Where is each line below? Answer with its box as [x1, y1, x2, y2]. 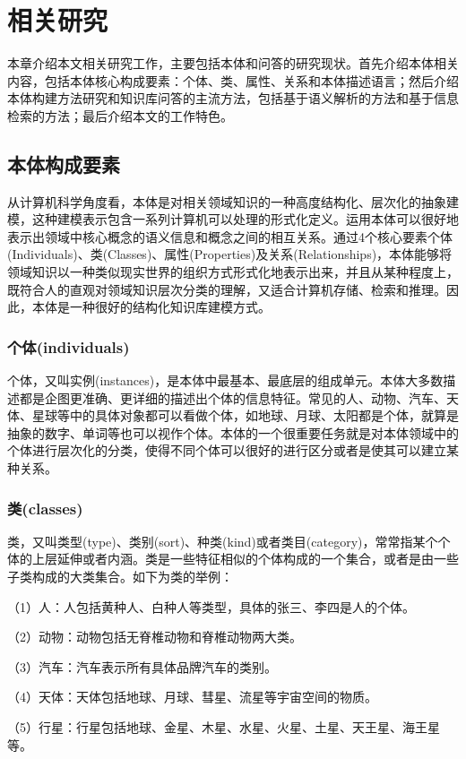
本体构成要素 [7, 150, 120, 177]
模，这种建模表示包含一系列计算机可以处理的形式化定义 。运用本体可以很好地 [7, 210, 459, 229]
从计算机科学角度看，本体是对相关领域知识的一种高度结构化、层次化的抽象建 [7, 192, 459, 211]
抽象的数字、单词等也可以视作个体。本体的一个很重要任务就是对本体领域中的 [7, 423, 459, 442]
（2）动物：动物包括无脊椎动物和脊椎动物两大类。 [7, 627, 302, 646]
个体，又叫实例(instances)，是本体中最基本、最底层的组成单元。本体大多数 [7, 371, 444, 390]
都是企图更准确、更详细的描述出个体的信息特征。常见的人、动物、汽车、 [19, 388, 446, 407]
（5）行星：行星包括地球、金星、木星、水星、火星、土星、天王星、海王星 [7, 718, 440, 737]
